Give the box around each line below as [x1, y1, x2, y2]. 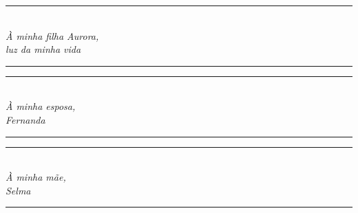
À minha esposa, [6, 99, 76, 113]
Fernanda [6, 112, 45, 126]
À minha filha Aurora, [6, 28, 99, 43]
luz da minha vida [6, 42, 81, 56]
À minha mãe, [6, 170, 66, 184]
